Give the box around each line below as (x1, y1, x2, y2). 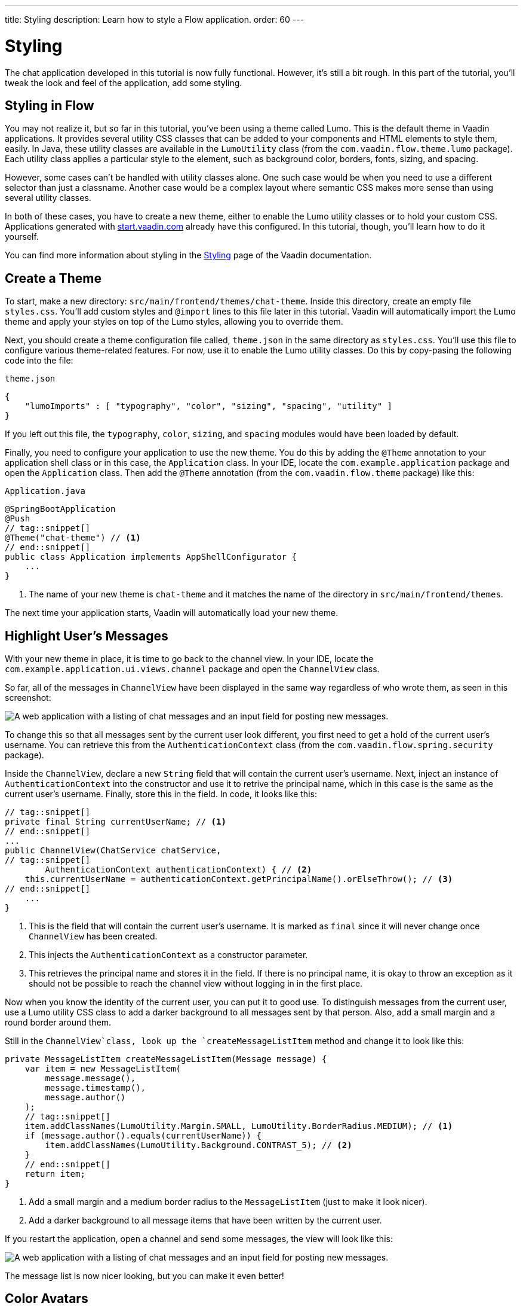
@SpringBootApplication (5, 504, 116, 514)
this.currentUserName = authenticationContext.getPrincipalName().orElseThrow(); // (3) (24, 874, 453, 884)
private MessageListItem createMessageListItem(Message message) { (5, 1054, 327, 1064)
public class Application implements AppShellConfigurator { (5, 552, 297, 562)
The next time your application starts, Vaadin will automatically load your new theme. (5, 608, 339, 618)
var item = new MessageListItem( (24, 1064, 181, 1074)
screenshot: (5, 692, 51, 703)
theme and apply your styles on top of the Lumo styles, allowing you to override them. (5, 316, 343, 327)
